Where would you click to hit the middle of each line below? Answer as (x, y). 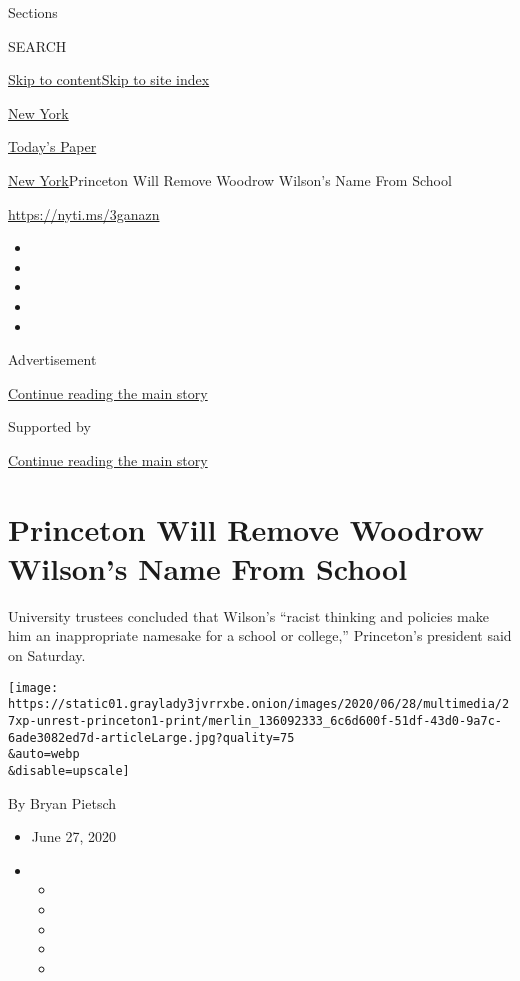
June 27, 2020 (73, 836)
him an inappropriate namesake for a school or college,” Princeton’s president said (260, 635)
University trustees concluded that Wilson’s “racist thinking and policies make (248, 615)
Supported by (49, 426)
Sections (33, 12)
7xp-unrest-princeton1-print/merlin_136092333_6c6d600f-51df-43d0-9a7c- (255, 720)
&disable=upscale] (69, 770)
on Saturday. (47, 655)
